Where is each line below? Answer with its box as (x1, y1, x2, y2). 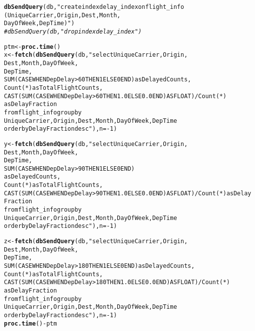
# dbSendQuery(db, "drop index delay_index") (4, 28, 142, 35)
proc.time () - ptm (4, 320, 57, 327)
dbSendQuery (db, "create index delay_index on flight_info (4, 3, 184, 10)
